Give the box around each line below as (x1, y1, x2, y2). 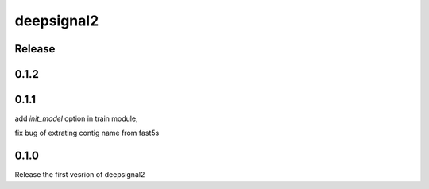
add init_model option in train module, (14, 114, 138, 123)
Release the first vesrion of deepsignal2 (14, 170, 145, 179)
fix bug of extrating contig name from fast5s (14, 128, 160, 138)
